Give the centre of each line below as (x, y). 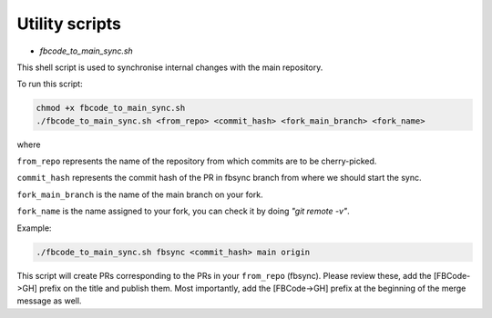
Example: (34, 228)
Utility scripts (69, 24)
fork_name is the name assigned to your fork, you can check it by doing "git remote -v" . (183, 211)
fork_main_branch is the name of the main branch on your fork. (140, 194)
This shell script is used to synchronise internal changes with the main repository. (170, 67)
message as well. (49, 301)
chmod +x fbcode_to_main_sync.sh (111, 108)
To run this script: (50, 84)
